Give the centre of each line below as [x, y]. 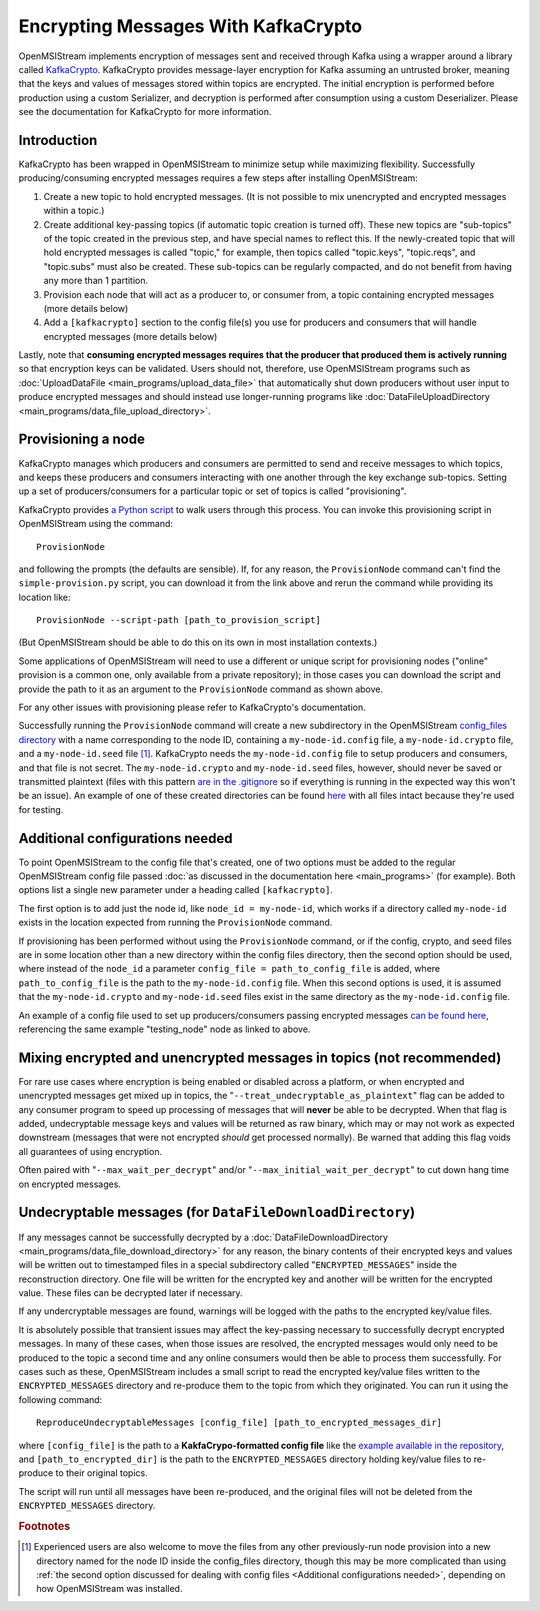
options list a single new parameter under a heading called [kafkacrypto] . [176, 890]
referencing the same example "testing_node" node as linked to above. [164, 1029]
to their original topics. [102, 1473]
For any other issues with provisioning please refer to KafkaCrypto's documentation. [192, 707]
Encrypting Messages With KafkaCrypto [190, 26]
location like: [44, 597]
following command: [60, 1399]
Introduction [58, 140]
